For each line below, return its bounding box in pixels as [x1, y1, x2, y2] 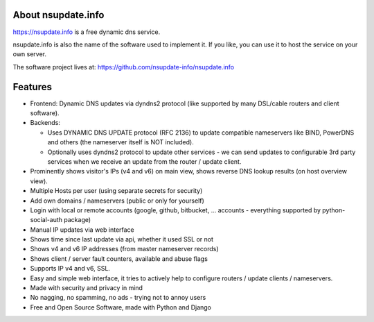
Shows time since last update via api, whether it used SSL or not [30, 235, 214, 244]
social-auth [30, 216, 62, 224]
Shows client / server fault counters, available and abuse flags [30, 254, 208, 263]
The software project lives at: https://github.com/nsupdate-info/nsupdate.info [12, 62, 235, 71]
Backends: [30, 119, 60, 127]
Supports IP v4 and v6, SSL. [30, 264, 111, 273]
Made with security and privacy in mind [30, 284, 143, 292]
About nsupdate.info [12, 9, 105, 21]
